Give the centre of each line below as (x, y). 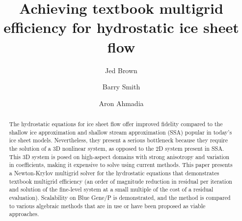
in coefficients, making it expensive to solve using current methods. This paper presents (121, 165)
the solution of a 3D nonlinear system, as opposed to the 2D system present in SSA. (117, 149)
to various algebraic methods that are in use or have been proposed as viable (107, 206)
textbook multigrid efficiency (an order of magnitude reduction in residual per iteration (121, 181)
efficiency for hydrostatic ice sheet (121, 27)
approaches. (24, 214)
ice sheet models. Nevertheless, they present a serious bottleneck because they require (118, 140)
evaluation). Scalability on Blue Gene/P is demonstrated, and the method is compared (120, 197)
